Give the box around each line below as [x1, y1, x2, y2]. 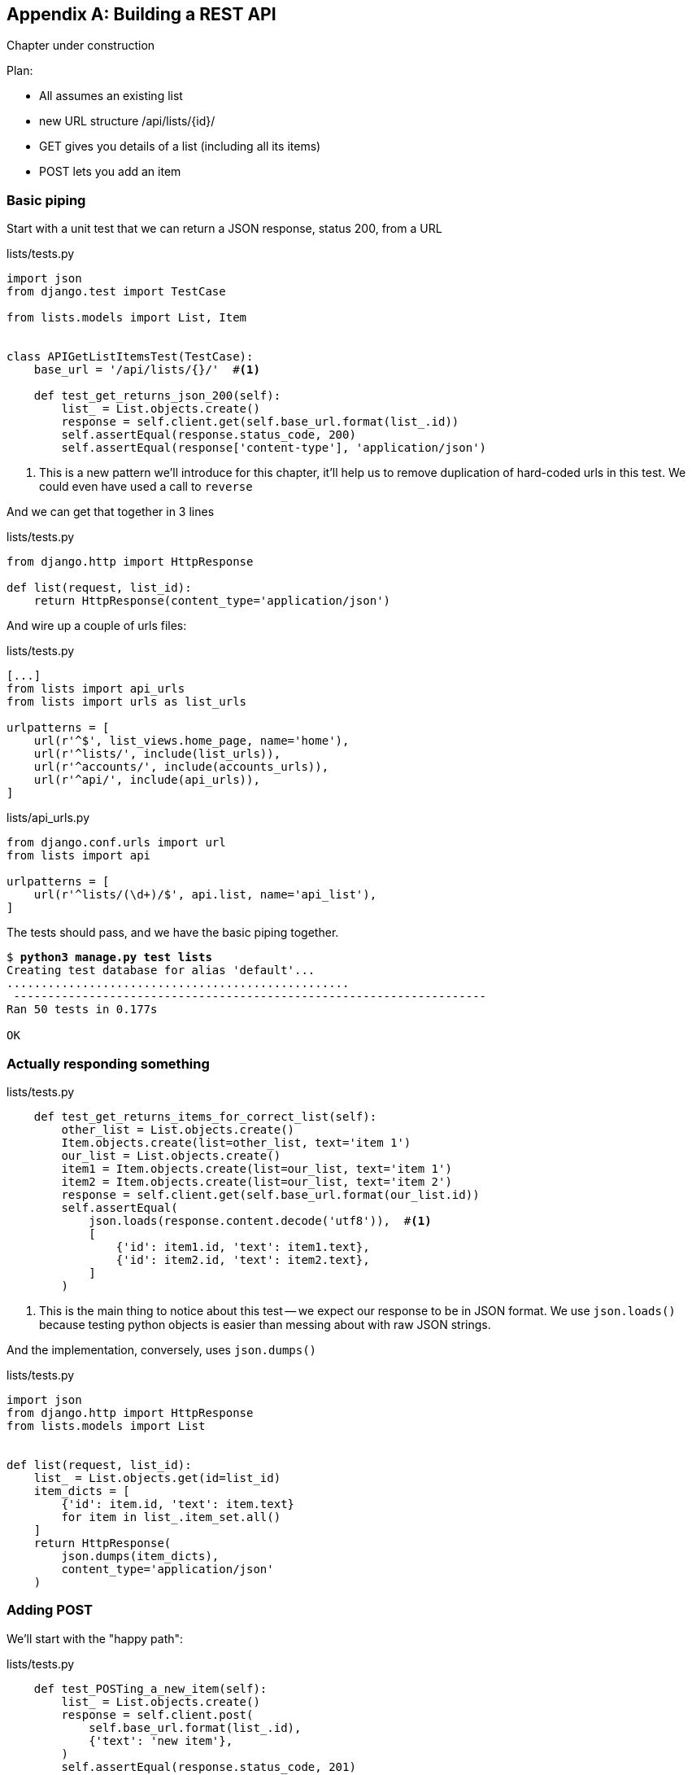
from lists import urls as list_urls [7, 695, 247, 709]
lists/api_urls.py [7, 811, 90, 825]
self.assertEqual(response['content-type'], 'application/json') [61, 441, 487, 455]
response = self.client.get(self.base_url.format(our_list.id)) [61, 1187, 480, 1201]
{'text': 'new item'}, [89, 1733, 233, 1747]
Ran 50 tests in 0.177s [7, 1003, 158, 1016]
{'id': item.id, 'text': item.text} [61, 1497, 295, 1510]
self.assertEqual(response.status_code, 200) [61, 428, 356, 442]
